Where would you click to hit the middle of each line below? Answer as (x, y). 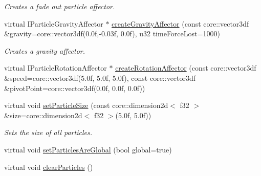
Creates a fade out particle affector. (60, 6)
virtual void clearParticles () (49, 167)
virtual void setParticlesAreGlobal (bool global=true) (88, 149)
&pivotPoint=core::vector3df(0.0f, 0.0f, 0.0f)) (75, 88)
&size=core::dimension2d (43, 115)
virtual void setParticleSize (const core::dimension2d (86, 105)
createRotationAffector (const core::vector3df (186, 68)
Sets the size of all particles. (48, 132)
